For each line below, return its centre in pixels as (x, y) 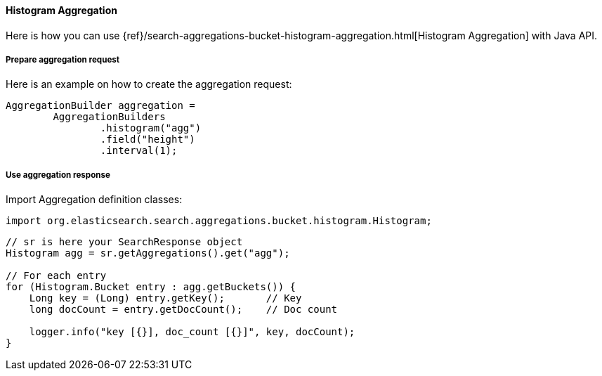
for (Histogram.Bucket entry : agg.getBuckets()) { (151, 287)
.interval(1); (139, 151)
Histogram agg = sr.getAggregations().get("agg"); (148, 253)
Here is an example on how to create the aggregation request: (149, 84)
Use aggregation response (58, 175)
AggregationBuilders (109, 117)
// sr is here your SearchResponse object (124, 242)
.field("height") (148, 140)
